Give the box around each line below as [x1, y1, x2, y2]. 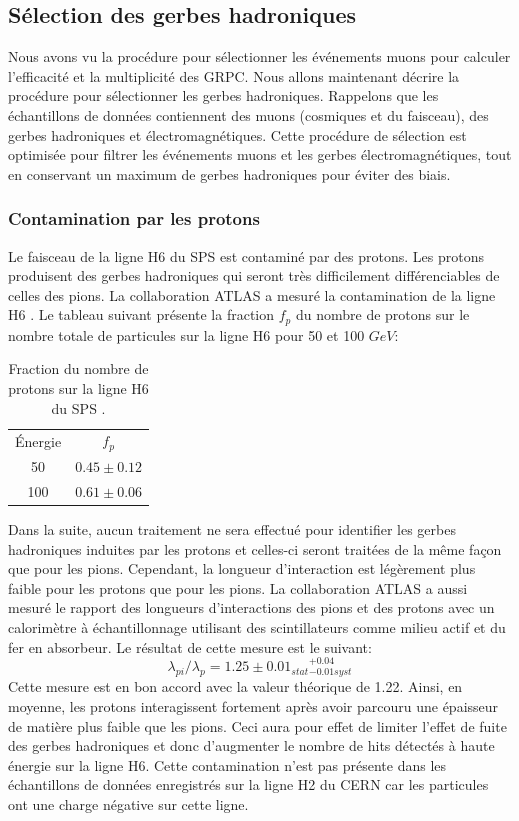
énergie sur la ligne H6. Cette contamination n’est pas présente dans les [8, 754, 447, 775]
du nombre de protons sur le [295, 304, 470, 325]
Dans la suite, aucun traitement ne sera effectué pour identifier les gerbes [8, 519, 456, 540]
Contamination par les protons [8, 206, 260, 231]
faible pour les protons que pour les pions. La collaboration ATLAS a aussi [8, 577, 468, 598]
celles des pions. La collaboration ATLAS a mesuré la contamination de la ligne [8, 284, 496, 305]
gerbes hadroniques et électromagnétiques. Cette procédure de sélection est [8, 124, 467, 145]
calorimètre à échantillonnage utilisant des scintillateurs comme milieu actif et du [8, 617, 506, 638]
